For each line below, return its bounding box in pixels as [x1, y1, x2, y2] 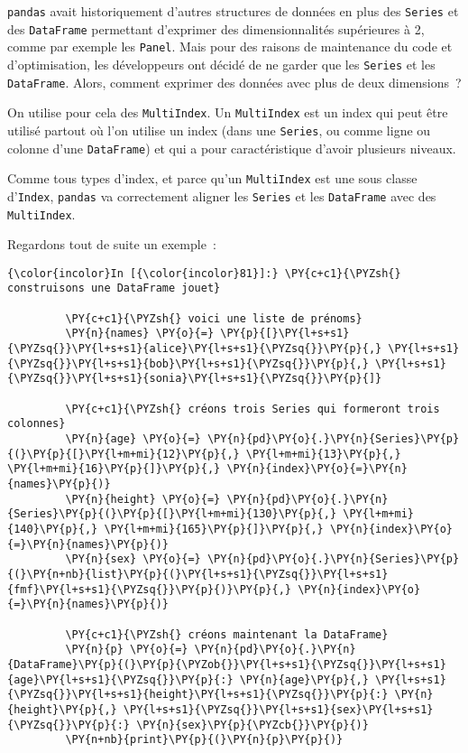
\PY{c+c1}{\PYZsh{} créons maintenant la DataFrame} [65, 627, 389, 641]
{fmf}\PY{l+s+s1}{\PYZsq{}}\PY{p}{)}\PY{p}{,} [7, 582, 291, 596]
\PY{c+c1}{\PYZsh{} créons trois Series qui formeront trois [65, 402, 440, 415]
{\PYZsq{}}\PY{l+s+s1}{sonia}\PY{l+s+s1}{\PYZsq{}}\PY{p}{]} [7, 372, 382, 386]
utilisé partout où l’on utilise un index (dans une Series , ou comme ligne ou [7, 120, 431, 139]
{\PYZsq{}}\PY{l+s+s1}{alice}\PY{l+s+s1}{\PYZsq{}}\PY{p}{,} [7, 342, 382, 356]
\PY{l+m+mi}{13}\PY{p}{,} [245, 447, 401, 460]
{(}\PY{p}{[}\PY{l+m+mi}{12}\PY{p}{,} [7, 447, 240, 460]
